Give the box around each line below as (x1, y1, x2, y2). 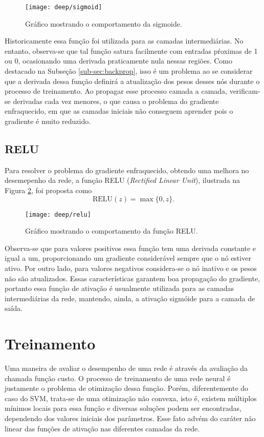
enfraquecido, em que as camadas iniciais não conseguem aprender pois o (5, 106, 233, 116)
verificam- (229, 86, 260, 96)
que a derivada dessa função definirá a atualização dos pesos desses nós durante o (5, 75, 260, 86)
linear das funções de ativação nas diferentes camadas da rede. (5, 423, 200, 433)
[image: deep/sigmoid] (25, 4, 102, 11)
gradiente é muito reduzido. (5, 116, 91, 126)
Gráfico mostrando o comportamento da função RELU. (25, 225, 198, 236)
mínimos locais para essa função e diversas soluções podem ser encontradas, (5, 403, 241, 413)
